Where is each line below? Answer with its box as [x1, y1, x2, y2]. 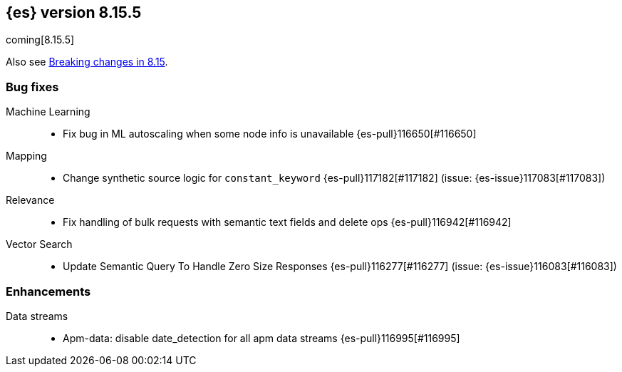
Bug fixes [6, 79, 59, 94]
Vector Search [6, 238, 73, 251]
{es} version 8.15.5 [6, 4, 142, 21]
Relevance [6, 194, 55, 207]
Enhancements [6, 284, 91, 299]
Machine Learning [6, 105, 90, 118]
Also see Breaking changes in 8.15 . [6, 56, 168, 68]
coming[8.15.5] [6, 33, 75, 46]
